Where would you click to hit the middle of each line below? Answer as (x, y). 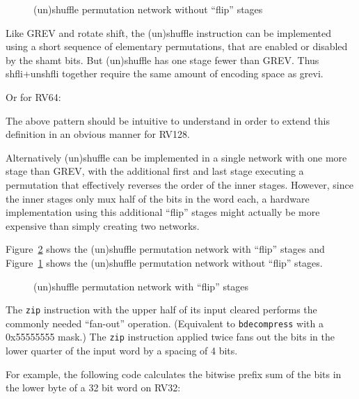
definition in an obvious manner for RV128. (98, 134)
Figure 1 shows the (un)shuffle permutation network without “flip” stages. (164, 262)
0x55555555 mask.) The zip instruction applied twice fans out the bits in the (170, 337)
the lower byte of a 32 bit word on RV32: (93, 388)
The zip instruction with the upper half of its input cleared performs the (161, 310)
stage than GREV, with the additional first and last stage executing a (155, 171)
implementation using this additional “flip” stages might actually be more (163, 212)
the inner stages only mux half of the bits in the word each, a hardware (158, 198)
